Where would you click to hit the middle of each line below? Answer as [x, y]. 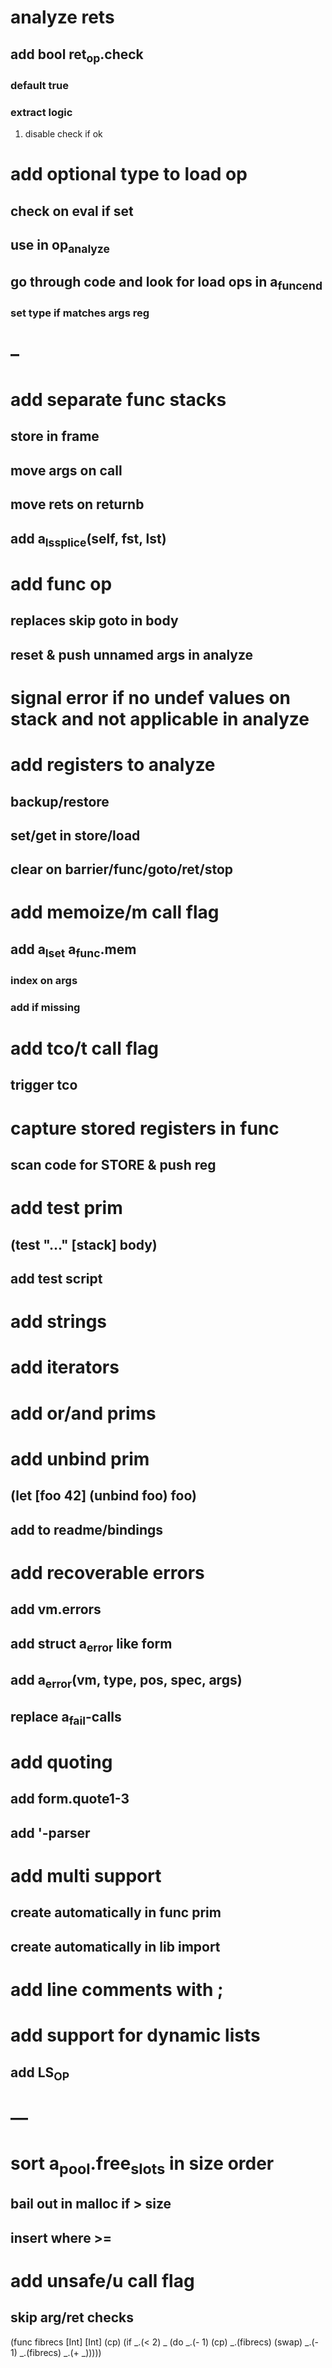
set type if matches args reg [80, 313]
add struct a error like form [91, 1645]
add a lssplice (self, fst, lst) [88, 540]
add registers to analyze [113, 765]
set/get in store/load [75, 835]
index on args [44, 980]
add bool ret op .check [77, 55]
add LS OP [40, 2073]
